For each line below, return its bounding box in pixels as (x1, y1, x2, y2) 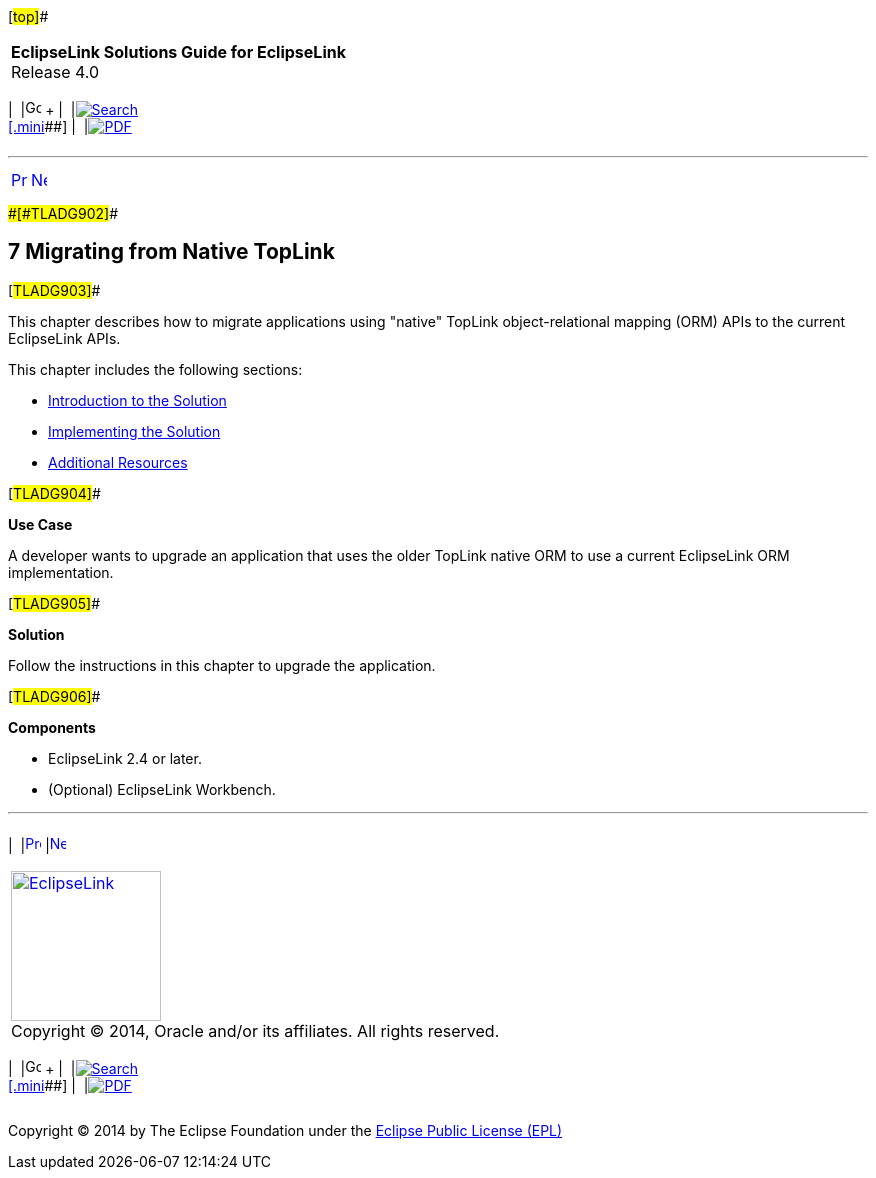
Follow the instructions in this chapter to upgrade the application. (8, 656, 436, 674)
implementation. (8, 563, 114, 581)
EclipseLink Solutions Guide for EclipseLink (11, 42, 346, 62)
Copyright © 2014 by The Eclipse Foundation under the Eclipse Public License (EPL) (8, 1121, 563, 1139)
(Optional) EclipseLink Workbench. (48, 780, 276, 798)
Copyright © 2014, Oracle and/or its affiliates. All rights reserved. (11, 1020, 500, 1041)
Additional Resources (48, 453, 188, 471)
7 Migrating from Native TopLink (8, 239, 335, 265)
